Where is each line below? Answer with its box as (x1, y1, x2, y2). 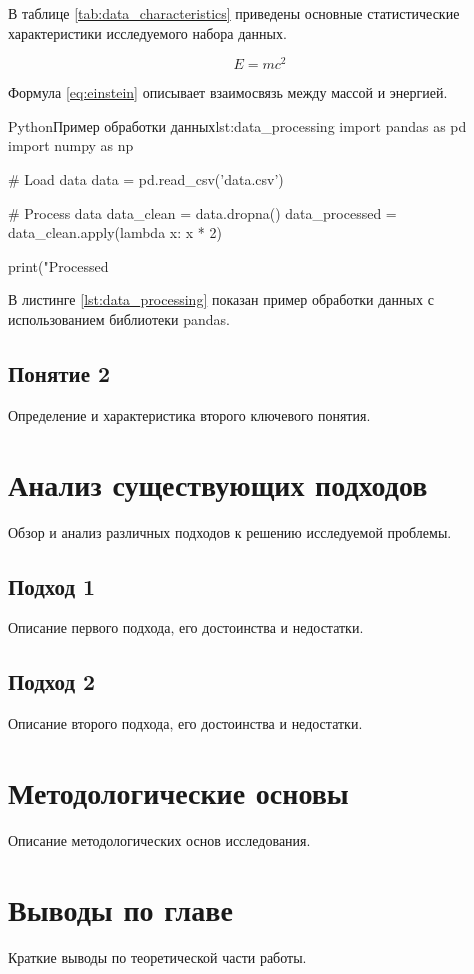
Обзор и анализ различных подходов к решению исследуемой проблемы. (8, 521, 452, 542)
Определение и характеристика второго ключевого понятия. (8, 404, 371, 425)
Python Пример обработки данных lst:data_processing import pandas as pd (8, 115, 467, 136)
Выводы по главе (8, 888, 233, 929)
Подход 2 (8, 666, 96, 697)
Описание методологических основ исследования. (8, 829, 311, 850)
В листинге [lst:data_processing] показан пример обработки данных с (8, 289, 434, 310)
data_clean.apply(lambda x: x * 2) (8, 222, 222, 243)
